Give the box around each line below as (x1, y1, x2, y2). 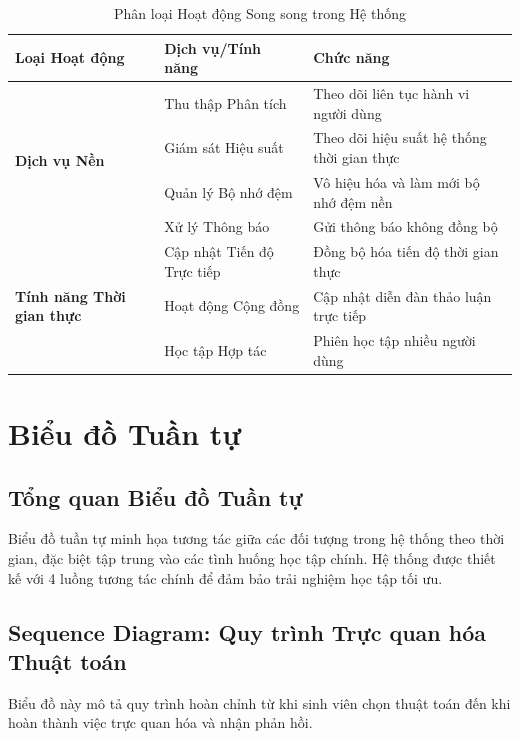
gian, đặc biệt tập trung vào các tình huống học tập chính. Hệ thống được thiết (8, 547, 496, 568)
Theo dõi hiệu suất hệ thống (313, 127, 487, 148)
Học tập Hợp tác (164, 339, 267, 360)
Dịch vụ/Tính (164, 37, 262, 58)
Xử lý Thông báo (164, 216, 270, 237)
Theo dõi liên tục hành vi (313, 83, 470, 104)
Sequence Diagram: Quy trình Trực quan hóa (8, 616, 487, 647)
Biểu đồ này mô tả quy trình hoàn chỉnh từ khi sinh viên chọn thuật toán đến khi (8, 692, 511, 713)
